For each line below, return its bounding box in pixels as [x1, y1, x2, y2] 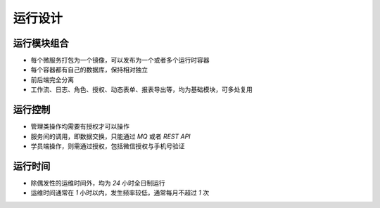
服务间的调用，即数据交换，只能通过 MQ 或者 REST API [30, 132, 191, 141]
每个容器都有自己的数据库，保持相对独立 [30, 65, 148, 74]
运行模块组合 [13, 37, 69, 49]
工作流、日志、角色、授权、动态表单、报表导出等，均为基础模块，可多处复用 [30, 85, 253, 94]
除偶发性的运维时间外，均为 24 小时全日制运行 [30, 178, 165, 187]
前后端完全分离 [30, 75, 74, 84]
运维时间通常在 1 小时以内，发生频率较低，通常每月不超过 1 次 [30, 188, 210, 197]
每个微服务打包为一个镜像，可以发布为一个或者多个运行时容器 [30, 56, 210, 65]
